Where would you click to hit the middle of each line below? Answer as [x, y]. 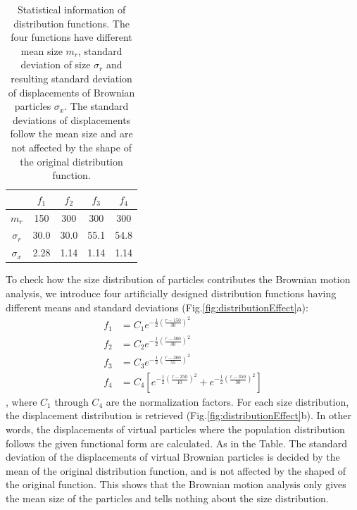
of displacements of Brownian [71, 92]
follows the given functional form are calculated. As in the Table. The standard [176, 443]
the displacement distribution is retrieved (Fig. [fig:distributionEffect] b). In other [178, 415]
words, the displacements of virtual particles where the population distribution [175, 429]
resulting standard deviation [71, 78]
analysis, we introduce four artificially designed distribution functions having [171, 293]
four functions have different [71, 37]
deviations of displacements [72, 119]
